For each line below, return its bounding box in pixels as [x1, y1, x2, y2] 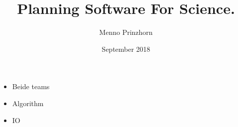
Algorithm [12, 98, 44, 108]
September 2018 [102, 43, 150, 54]
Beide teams [12, 81, 50, 92]
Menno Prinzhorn [99, 27, 153, 37]
